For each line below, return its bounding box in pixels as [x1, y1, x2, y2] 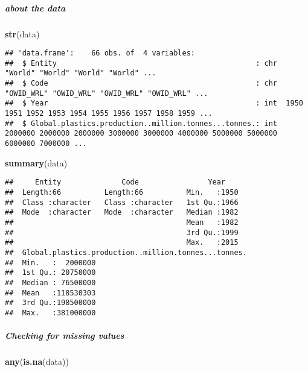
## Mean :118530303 [5, 288, 96, 297]
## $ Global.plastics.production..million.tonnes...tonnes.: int [5, 119, 278, 128]
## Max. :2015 [5, 238, 239, 247]
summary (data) [5, 156, 68, 169]
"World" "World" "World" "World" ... [5, 69, 156, 78]
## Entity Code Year [5, 178, 226, 187]
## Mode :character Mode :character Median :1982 [5, 208, 239, 217]
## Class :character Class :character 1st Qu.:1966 [5, 198, 239, 207]
